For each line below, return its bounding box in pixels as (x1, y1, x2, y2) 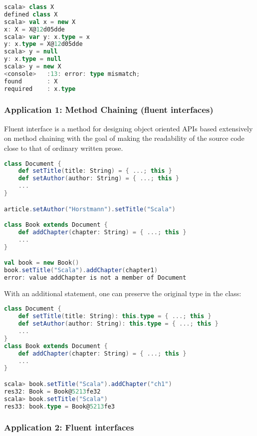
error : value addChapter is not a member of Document (4, 274, 187, 281)
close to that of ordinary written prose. (4, 142, 123, 153)
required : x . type (4, 85, 76, 92)
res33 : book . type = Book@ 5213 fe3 (4, 403, 115, 410)
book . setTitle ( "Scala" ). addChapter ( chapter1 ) (4, 267, 158, 274)
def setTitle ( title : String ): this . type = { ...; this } (18, 313, 212, 320)
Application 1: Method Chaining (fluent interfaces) (4, 103, 214, 116)
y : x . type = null (4, 55, 61, 63)
